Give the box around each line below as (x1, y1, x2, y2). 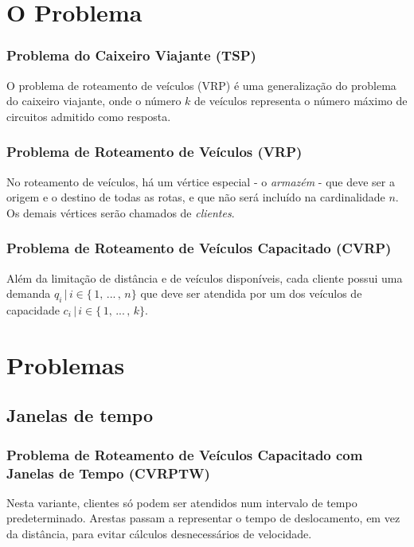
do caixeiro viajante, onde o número (6, 92, 182, 109)
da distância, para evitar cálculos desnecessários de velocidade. (6, 526, 312, 542)
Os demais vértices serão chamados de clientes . (6, 204, 235, 221)
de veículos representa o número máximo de (194, 92, 408, 109)
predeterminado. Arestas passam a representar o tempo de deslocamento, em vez (6, 510, 400, 526)
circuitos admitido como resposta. (6, 107, 171, 124)
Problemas (6, 348, 125, 381)
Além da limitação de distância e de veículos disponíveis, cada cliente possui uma (6, 269, 403, 286)
